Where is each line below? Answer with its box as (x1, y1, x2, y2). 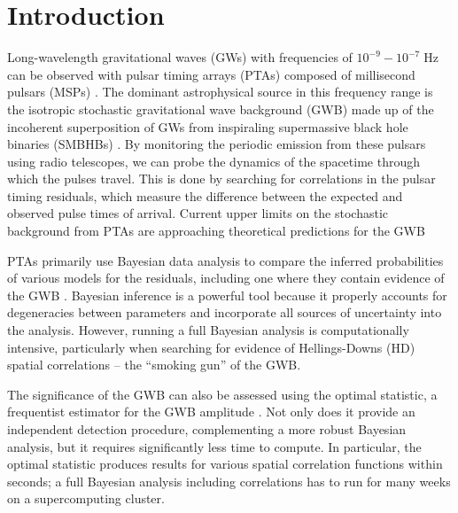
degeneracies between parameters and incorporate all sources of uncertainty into (7, 303, 442, 322)
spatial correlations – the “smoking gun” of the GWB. (7, 355, 301, 374)
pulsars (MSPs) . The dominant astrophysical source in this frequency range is (7, 82, 433, 101)
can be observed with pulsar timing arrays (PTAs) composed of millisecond (7, 65, 415, 83)
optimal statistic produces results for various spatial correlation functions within (7, 455, 443, 473)
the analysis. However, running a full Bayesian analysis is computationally (7, 321, 409, 339)
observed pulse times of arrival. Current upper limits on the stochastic (7, 204, 389, 222)
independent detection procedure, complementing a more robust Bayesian (7, 420, 407, 438)
